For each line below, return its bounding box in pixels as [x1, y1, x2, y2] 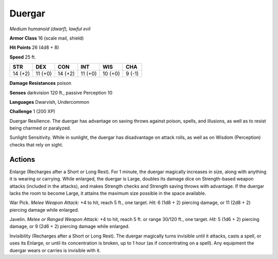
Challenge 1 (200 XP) [9, 108, 56, 115]
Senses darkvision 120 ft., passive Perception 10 [9, 89, 113, 96]
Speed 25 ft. [9, 54, 36, 60]
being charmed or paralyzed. [9, 125, 72, 131]
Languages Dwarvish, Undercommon [9, 99, 90, 105]
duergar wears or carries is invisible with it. [9, 247, 101, 253]
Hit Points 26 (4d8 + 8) [9, 44, 59, 51]
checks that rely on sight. [9, 141, 64, 147]
